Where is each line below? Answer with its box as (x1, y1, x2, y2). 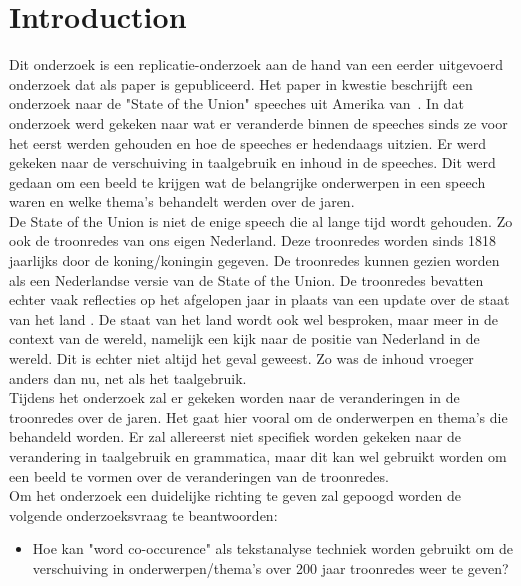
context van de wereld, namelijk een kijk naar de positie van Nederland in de (9, 328, 480, 349)
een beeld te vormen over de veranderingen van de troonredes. (9, 465, 389, 486)
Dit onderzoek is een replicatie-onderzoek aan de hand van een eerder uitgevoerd (9, 54, 503, 75)
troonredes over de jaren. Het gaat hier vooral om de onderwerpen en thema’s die (9, 406, 508, 427)
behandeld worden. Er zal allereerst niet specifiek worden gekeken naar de (9, 426, 462, 447)
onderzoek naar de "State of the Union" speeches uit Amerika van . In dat (9, 93, 464, 114)
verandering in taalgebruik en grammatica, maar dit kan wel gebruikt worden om (9, 446, 507, 466)
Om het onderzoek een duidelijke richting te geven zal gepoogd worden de (9, 485, 461, 506)
